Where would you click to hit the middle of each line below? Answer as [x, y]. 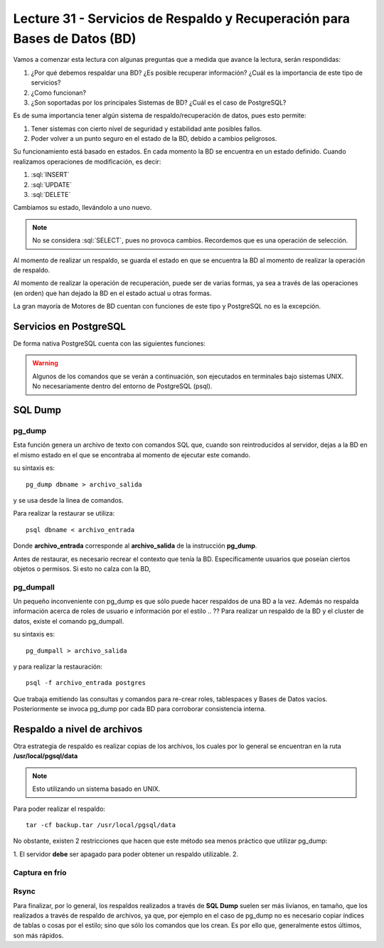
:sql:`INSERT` [50, 175]
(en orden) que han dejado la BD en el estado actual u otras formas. [112, 293]
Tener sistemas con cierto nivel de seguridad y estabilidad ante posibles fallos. [146, 129]
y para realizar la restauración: [58, 666]
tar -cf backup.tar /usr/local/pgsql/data [101, 825]
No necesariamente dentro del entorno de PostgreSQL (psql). [122, 386]
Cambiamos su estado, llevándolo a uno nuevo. [82, 208]
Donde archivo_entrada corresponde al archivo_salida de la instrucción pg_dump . [135, 546]
